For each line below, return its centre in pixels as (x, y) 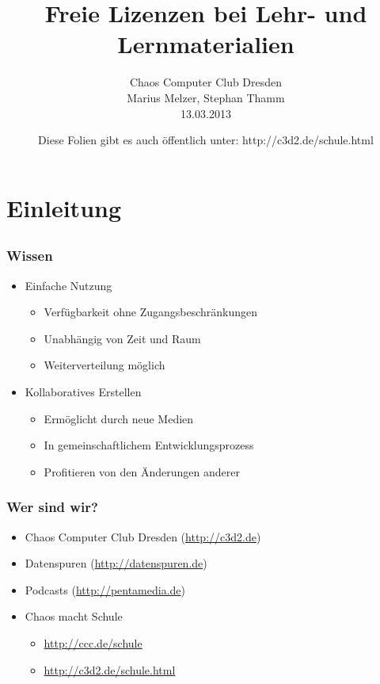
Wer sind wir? (52, 507)
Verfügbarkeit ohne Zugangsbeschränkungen (151, 312)
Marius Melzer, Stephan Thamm (206, 97)
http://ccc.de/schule (93, 642)
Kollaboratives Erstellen (83, 391)
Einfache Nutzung (68, 285)
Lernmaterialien (206, 44)
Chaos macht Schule (74, 616)
